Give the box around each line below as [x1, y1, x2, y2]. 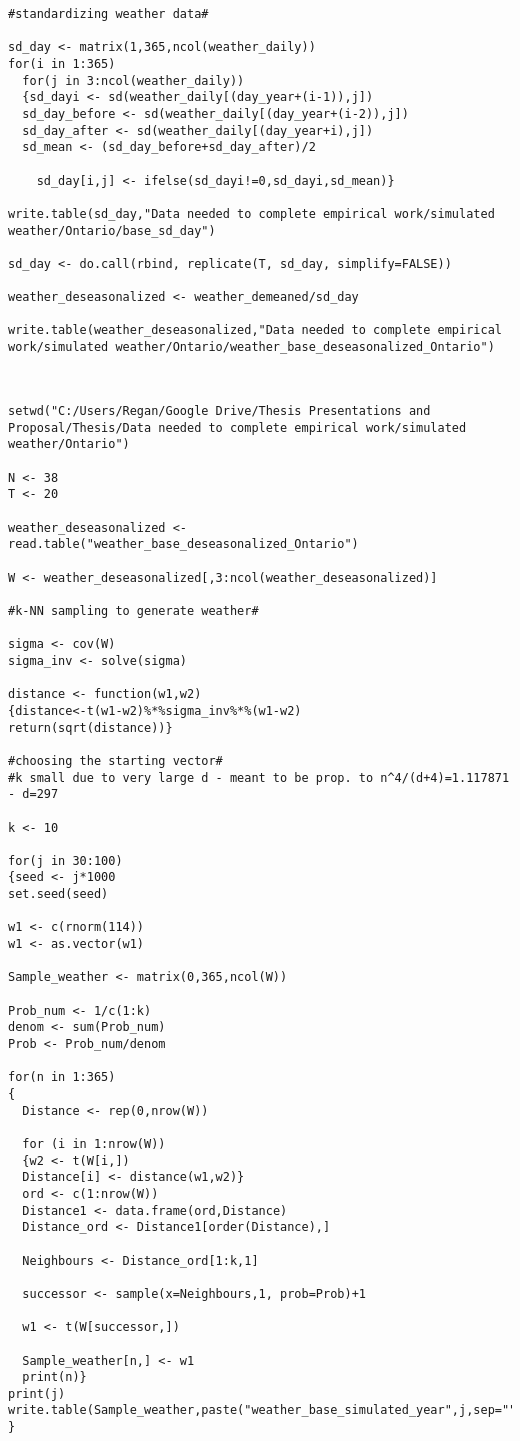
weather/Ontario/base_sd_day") [8, 223, 216, 238]
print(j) [8, 1386, 66, 1401]
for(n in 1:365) [8, 1070, 116, 1085]
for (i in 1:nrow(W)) [22, 1136, 166, 1151]
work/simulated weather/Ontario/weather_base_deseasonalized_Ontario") [8, 340, 495, 355]
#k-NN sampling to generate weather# [8, 603, 259, 618]
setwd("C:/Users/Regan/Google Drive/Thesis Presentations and [8, 404, 431, 419]
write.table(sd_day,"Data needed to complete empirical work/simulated [8, 206, 495, 221]
